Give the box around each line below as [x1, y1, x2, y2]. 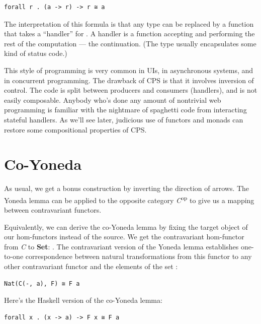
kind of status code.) [4, 48, 67, 58]
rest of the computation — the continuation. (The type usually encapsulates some [4, 38, 256, 48]
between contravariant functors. [4, 205, 102, 215]
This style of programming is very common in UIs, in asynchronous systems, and [4, 64, 253, 75]
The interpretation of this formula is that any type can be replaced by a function [4, 18, 254, 29]
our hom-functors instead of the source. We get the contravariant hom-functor [4, 231, 244, 242]
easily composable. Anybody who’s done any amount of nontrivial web [4, 94, 221, 105]
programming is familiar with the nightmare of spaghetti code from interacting [4, 104, 247, 115]
